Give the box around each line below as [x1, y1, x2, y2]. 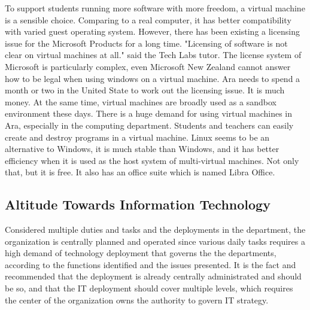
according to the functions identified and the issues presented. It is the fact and [5, 258, 296, 271]
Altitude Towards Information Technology [5, 195, 271, 214]
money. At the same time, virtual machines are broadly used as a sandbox [5, 95, 276, 108]
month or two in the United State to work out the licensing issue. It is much [5, 84, 285, 96]
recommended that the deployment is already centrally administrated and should [5, 270, 302, 282]
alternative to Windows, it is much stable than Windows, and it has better [5, 142, 279, 155]
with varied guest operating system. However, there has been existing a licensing [5, 25, 300, 38]
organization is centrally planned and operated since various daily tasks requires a [5, 235, 305, 247]
